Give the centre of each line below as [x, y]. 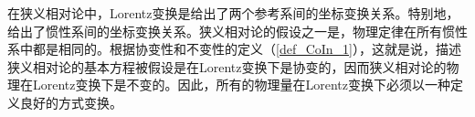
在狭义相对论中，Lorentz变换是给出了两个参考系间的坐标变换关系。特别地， [233, 13]
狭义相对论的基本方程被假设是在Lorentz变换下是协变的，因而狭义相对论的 [227, 66]
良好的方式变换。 [71, 102]
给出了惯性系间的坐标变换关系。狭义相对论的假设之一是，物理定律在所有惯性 [237, 31]
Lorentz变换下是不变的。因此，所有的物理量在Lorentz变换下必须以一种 [242, 85]
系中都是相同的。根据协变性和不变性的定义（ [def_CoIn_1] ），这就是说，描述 [235, 49]
